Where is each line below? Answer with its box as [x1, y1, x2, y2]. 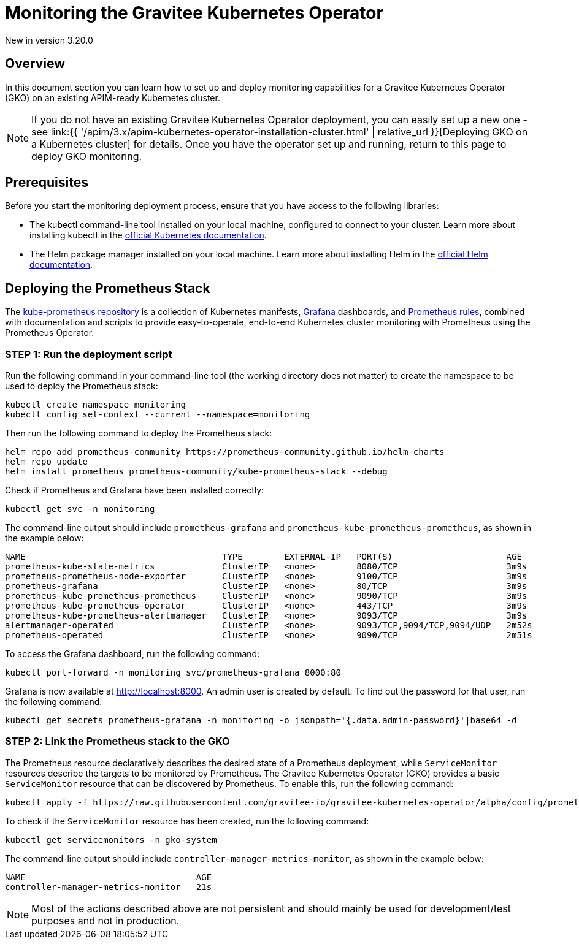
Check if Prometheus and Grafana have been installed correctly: [5, 485, 264, 496]
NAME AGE [5, 872, 212, 882]
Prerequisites [5, 175, 88, 191]
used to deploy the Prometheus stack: [5, 381, 158, 392]
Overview [5, 56, 66, 72]
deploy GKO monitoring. [31, 150, 142, 162]
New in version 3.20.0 [5, 34, 93, 45]
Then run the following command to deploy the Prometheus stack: [5, 428, 272, 439]
